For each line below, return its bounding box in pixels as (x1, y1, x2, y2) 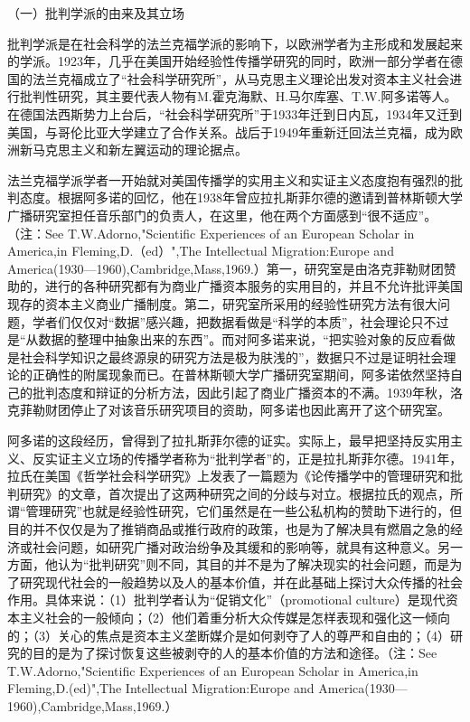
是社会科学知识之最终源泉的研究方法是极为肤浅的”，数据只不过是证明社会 (7, 347, 444, 366)
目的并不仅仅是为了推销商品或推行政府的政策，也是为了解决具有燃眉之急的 (7, 520, 450, 539)
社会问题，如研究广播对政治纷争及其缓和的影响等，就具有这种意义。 (32, 537, 437, 556)
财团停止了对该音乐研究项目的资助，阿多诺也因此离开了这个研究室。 (44, 400, 450, 419)
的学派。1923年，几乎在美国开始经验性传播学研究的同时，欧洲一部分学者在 (7, 52, 450, 70)
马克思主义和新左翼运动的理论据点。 (32, 140, 248, 159)
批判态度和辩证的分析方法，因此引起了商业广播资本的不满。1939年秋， (32, 382, 450, 401)
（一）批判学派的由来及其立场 (7, 4, 184, 22)
